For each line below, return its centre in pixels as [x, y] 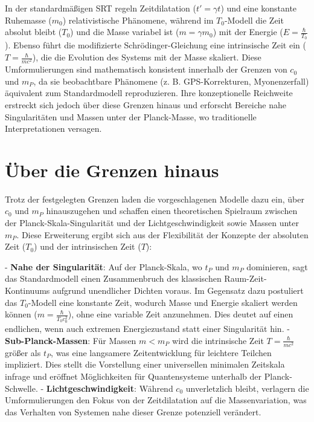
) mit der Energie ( [248, 32]
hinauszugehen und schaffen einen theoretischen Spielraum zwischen [172, 211]
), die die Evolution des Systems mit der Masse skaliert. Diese [147, 57]
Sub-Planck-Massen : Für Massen [71, 340]
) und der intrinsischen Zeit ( [88, 246]
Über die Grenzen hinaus [112, 170]
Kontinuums [27, 290]
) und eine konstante [259, 8]
